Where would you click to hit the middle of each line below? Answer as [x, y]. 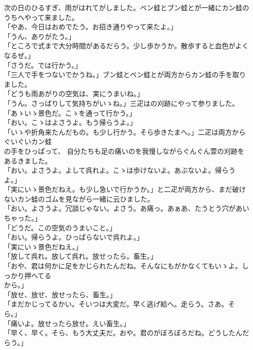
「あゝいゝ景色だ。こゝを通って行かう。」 [70, 113]
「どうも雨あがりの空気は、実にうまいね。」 [74, 93]
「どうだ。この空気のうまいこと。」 [60, 227]
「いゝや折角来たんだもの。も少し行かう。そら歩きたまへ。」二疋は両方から [125, 132]
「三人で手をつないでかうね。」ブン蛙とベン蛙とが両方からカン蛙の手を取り [125, 74]
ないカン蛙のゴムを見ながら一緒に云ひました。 [79, 198]
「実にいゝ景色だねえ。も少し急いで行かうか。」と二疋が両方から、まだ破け [125, 189]
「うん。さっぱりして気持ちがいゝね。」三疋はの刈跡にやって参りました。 [121, 103]
